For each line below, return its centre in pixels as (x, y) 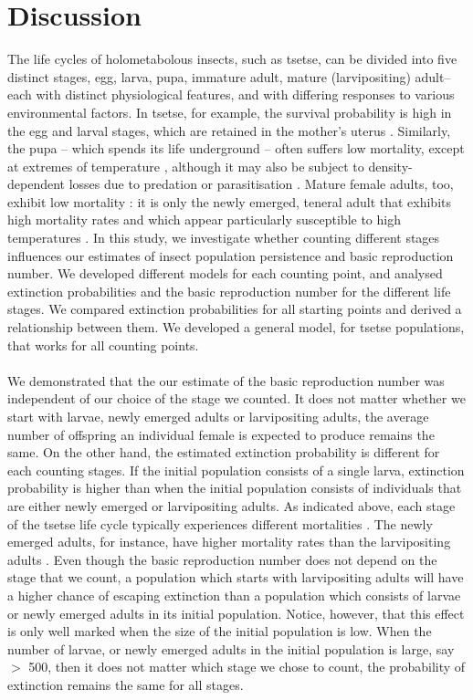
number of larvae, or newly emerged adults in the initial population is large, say (231, 648)
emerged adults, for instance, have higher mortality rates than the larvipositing (229, 542)
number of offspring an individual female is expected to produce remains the (221, 434)
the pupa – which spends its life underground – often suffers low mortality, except (236, 148)
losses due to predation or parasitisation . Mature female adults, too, (261, 184)
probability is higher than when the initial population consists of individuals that (235, 488)
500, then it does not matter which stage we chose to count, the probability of (247, 667)
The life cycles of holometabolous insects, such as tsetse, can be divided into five (232, 59)
